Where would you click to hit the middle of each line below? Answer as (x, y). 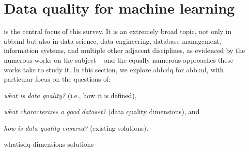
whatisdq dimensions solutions (49, 144)
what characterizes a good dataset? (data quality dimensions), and (102, 111)
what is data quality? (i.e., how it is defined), (70, 95)
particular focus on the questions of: (57, 79)
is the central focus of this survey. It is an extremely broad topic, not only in (118, 31)
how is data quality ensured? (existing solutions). (76, 127)
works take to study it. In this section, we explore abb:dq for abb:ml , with (114, 69)
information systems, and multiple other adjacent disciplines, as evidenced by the (124, 50)
